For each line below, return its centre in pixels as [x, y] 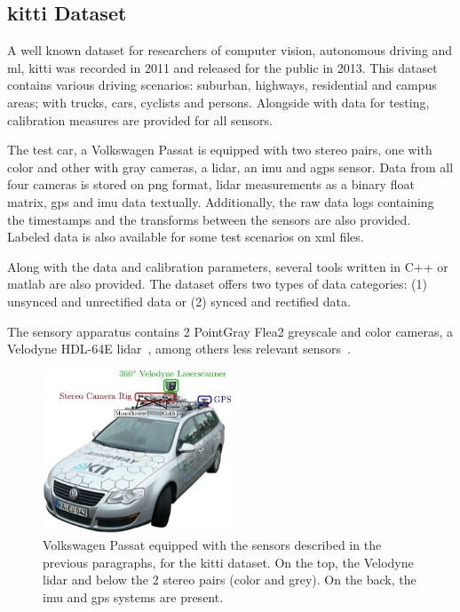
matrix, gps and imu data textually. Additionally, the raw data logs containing [221, 201]
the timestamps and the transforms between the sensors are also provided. [209, 219]
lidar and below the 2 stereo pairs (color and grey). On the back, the [230, 580]
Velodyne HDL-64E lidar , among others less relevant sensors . [179, 349]
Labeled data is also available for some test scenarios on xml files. [186, 237]
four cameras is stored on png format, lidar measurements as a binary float [211, 184]
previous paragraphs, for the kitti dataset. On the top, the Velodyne [228, 562]
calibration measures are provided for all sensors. [140, 119]
